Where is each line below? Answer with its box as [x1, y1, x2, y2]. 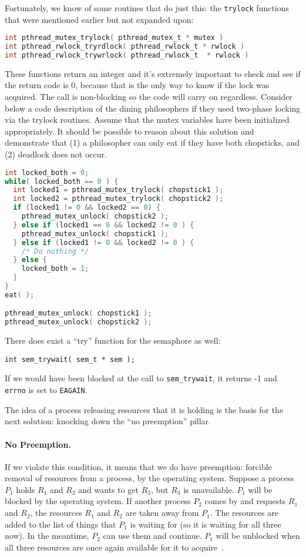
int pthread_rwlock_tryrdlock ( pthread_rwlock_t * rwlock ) [5, 42, 245, 51]
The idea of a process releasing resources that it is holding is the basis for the [5, 403, 284, 415]
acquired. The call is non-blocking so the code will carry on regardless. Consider [5, 90, 292, 103]
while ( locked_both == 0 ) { [5, 177, 119, 186]
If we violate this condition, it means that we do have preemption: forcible [5, 460, 272, 472]
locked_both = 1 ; [21, 264, 89, 273]
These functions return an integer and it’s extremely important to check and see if [5, 67, 301, 79]
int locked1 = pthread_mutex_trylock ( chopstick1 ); [13, 186, 224, 194]
